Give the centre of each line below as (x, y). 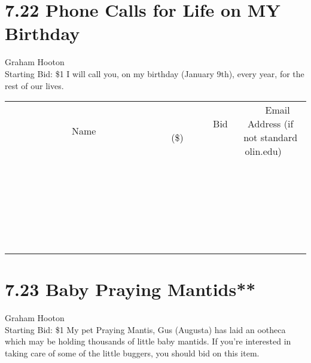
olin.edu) (263, 151)
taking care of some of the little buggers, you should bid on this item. (132, 353)
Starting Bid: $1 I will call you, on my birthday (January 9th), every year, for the (155, 73)
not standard (271, 138)
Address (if (271, 124)
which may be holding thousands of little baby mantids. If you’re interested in (148, 341)
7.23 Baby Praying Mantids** (130, 289)
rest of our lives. (34, 85)
